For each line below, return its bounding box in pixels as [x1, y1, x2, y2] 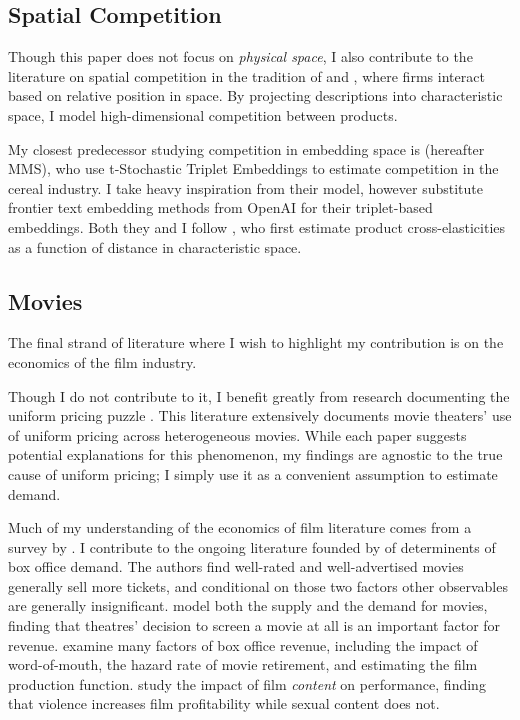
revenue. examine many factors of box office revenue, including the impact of [8, 634, 478, 655]
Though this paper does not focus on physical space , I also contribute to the [8, 46, 473, 67]
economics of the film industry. [8, 351, 197, 372]
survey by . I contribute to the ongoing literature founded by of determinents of [8, 536, 496, 557]
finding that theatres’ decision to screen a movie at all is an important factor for [8, 615, 501, 636]
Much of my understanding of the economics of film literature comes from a [8, 517, 472, 538]
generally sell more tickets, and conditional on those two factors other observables [8, 575, 508, 596]
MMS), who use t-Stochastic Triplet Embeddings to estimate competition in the [8, 158, 499, 179]
